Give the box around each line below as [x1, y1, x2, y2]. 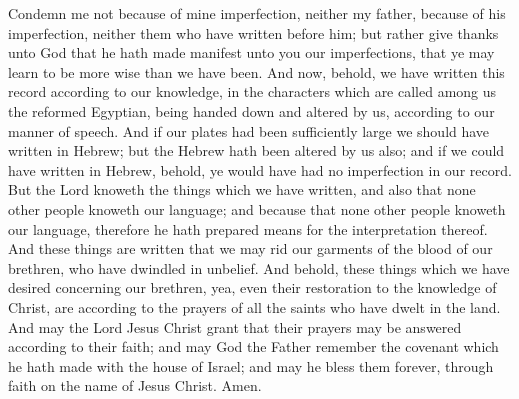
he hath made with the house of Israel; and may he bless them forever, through [8, 355, 494, 376]
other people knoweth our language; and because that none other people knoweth [8, 198, 506, 219]
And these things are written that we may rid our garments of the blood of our [8, 238, 493, 259]
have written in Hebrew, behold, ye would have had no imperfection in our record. [8, 159, 512, 180]
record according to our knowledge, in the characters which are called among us [8, 81, 497, 102]
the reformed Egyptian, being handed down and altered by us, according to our [8, 100, 495, 121]
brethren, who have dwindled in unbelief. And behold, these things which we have [8, 257, 510, 278]
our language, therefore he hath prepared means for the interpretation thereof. [8, 218, 488, 239]
